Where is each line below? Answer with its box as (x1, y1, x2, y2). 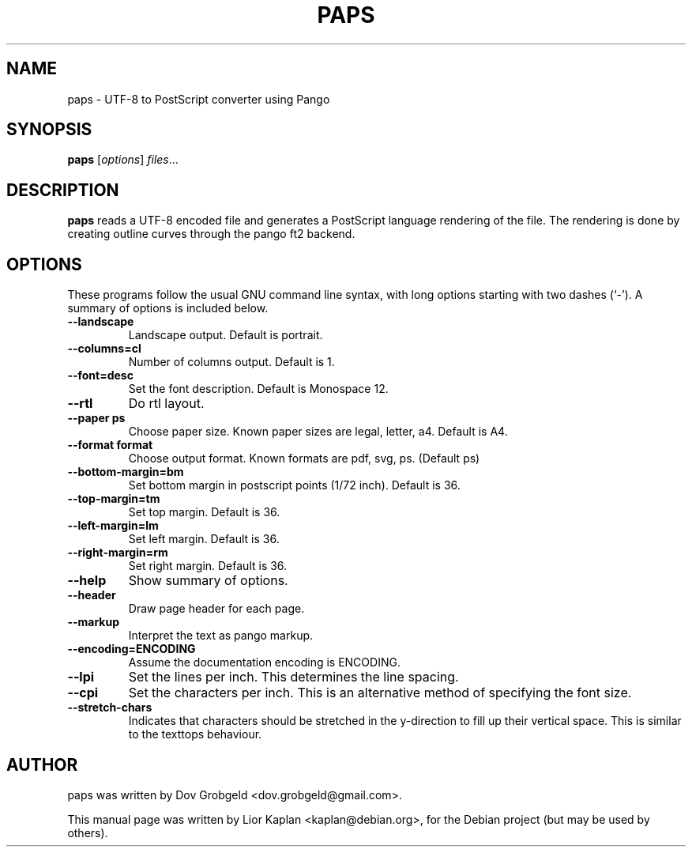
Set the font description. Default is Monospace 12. (128, 382, 389, 396)
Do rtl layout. (128, 395, 205, 412)
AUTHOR (6, 754, 78, 775)
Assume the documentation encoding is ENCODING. (128, 655, 401, 670)
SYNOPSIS (6, 119, 92, 140)
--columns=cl (67, 342, 141, 356)
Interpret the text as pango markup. (128, 628, 314, 643)
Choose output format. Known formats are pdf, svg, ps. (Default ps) (128, 451, 480, 466)
